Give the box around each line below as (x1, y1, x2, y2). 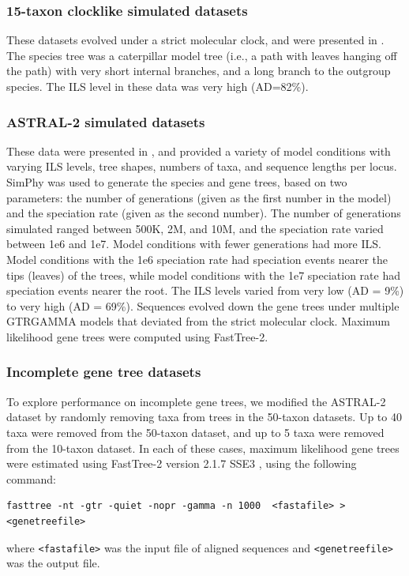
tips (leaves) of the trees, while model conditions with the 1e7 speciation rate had (6, 266, 400, 283)
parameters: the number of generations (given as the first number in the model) (6, 189, 392, 205)
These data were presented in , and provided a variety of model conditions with (6, 142, 391, 159)
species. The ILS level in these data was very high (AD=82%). (6, 78, 309, 94)
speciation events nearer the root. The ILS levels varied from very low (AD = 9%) (6, 282, 404, 299)
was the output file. (6, 555, 100, 571)
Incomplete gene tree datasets (6, 362, 201, 382)
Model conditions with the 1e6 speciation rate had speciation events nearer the (6, 250, 388, 267)
